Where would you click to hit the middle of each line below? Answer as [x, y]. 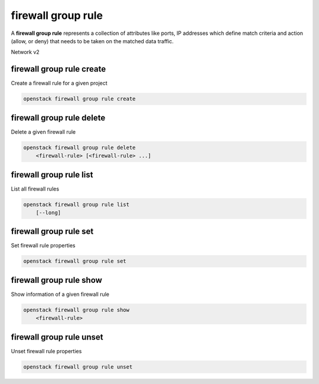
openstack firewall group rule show [77, 310]
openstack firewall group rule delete [79, 147]
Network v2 [25, 52]
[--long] [48, 212]
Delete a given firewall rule [43, 132]
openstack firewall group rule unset [78, 367]
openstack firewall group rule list [77, 204]
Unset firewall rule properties [46, 351]
